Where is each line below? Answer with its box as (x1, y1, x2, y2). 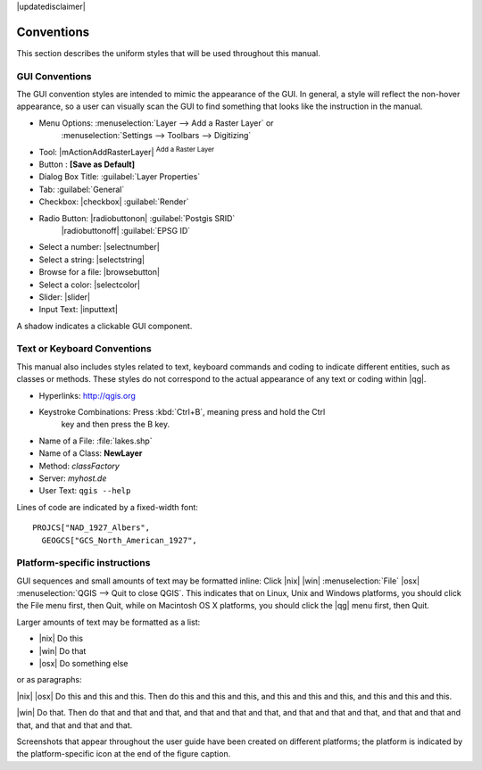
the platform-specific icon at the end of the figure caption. (16, 749, 231, 759)
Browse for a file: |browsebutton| (38, 267, 161, 277)
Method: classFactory (38, 460, 120, 471)
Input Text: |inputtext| (38, 304, 118, 315)
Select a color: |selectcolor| (38, 279, 140, 290)
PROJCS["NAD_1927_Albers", (32, 523, 151, 533)
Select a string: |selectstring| (38, 254, 145, 265)
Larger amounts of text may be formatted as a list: (16, 617, 201, 627)
